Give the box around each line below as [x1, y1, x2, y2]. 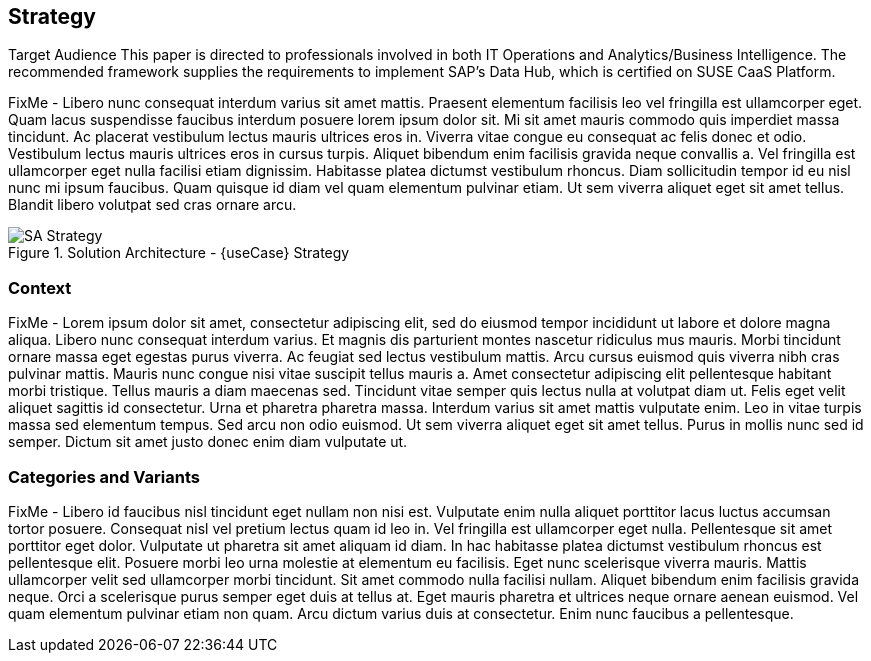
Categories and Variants [8, 466, 200, 487]
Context [8, 277, 72, 298]
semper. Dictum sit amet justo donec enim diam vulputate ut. [8, 433, 408, 451]
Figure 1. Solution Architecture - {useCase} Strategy [8, 244, 350, 262]
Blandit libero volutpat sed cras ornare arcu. [8, 196, 297, 214]
